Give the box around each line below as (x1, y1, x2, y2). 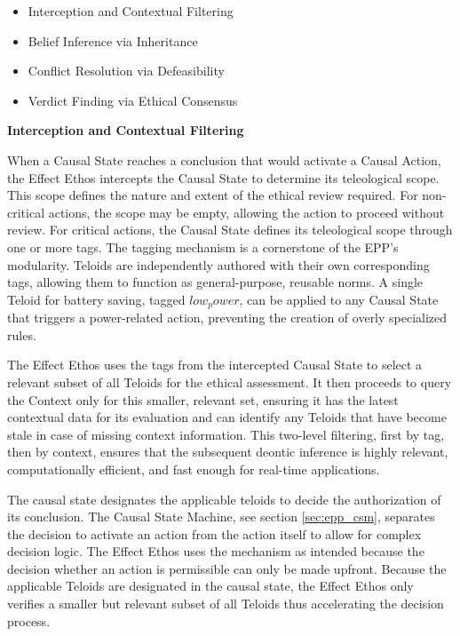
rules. (7, 325, 36, 344)
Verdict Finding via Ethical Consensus (28, 91, 238, 109)
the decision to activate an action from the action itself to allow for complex (7, 524, 422, 543)
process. (7, 611, 51, 630)
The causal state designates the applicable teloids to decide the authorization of (7, 489, 441, 508)
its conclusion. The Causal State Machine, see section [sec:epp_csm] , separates (7, 507, 435, 526)
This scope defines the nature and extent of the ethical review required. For (7, 186, 418, 204)
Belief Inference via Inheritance (28, 31, 198, 50)
